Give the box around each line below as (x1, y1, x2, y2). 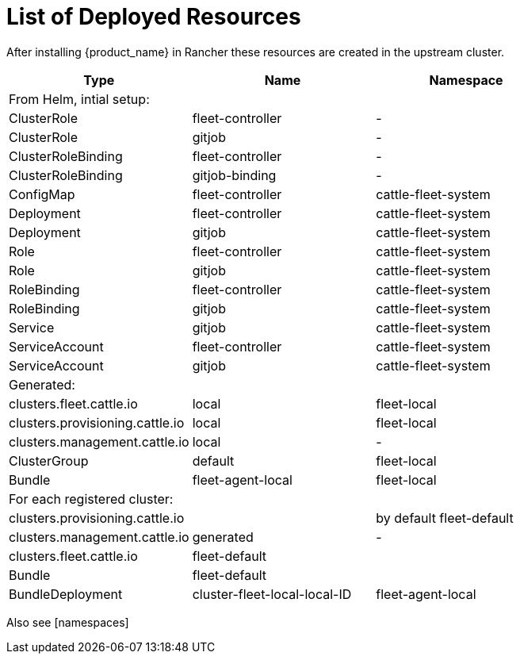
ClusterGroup (9, 452, 89, 469)
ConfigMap (9, 186, 75, 202)
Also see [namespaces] (6, 615, 129, 629)
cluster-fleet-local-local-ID (192, 585, 352, 602)
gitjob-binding (192, 167, 277, 183)
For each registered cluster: (9, 490, 174, 507)
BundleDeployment (9, 585, 123, 602)
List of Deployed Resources (6, 3, 301, 30)
